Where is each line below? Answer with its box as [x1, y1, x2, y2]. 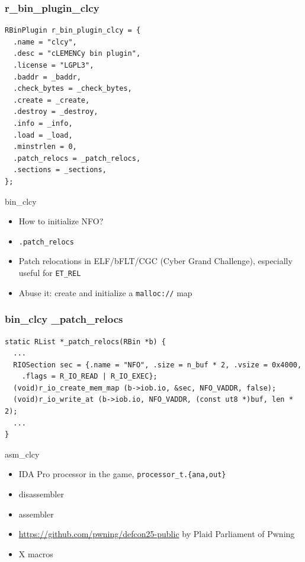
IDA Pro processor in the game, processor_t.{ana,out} [18, 468, 226, 480]
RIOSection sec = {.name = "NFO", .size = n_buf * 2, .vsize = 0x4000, [13, 360, 302, 369]
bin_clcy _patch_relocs [5, 312, 123, 326]
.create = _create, [13, 96, 90, 104]
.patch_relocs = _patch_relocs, [13, 154, 141, 163]
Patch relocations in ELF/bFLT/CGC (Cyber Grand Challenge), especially [18, 255, 293, 267]
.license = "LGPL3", [13, 61, 94, 69]
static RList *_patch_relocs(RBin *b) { [5, 337, 166, 346]
